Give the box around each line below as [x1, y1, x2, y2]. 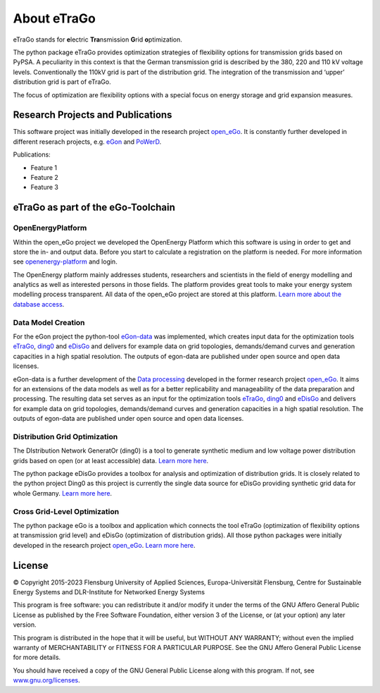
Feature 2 [30, 173, 59, 181]
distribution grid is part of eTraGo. [13, 78, 112, 86]
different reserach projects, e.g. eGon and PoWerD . [13, 137, 162, 146]
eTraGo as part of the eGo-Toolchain [13, 202, 176, 214]
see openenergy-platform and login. [13, 257, 118, 266]
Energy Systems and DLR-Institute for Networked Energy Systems [13, 588, 205, 596]
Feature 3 [30, 183, 59, 192]
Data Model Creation [13, 317, 85, 327]
